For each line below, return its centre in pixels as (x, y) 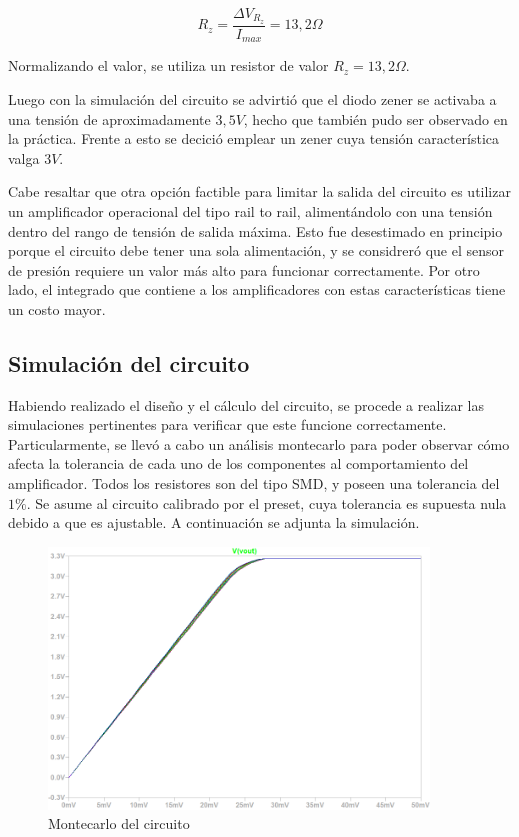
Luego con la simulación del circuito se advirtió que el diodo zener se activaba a (252, 98)
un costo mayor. (57, 308)
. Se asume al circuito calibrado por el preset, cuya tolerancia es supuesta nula (266, 502)
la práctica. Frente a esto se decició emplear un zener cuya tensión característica (254, 138)
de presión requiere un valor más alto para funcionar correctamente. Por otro (244, 269)
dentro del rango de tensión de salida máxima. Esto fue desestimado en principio (255, 230)
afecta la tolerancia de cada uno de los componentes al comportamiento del (238, 463)
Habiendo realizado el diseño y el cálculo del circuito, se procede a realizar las (246, 404)
